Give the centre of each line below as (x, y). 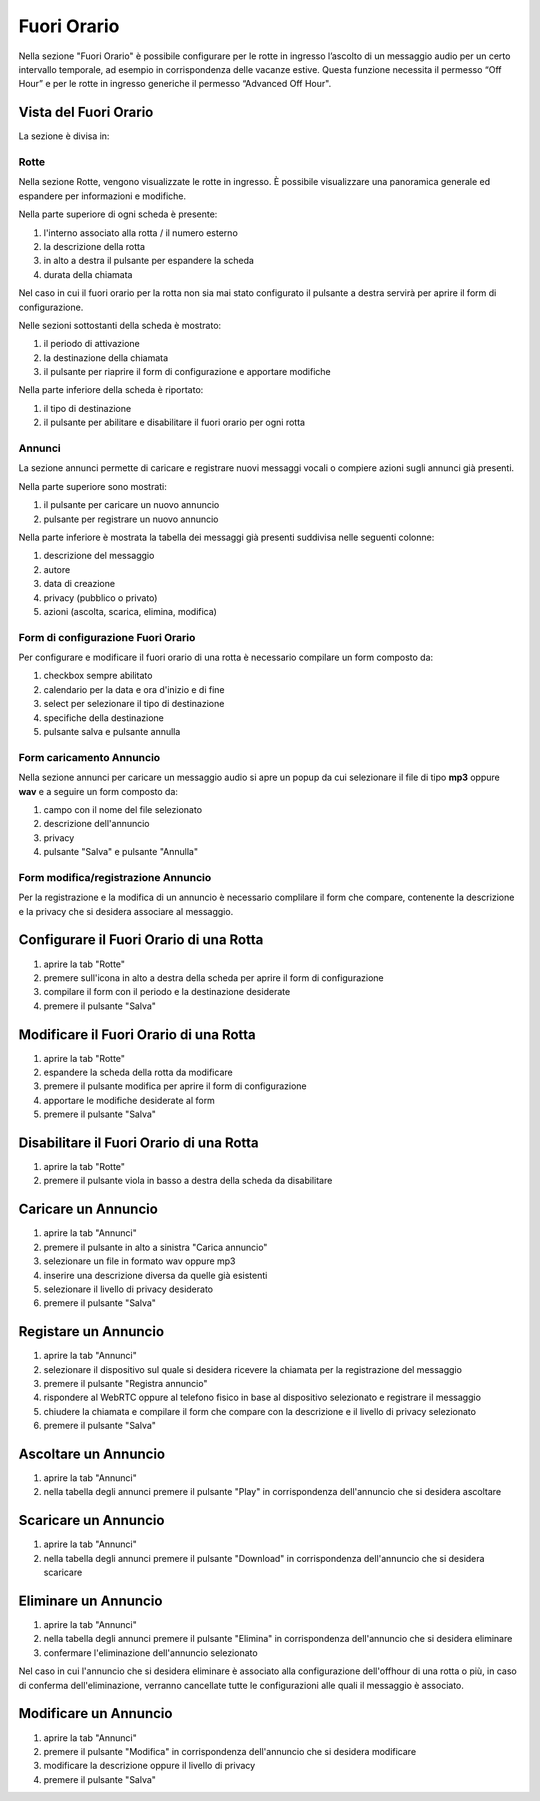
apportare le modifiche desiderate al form (129, 1100)
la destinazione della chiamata (106, 357)
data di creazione (79, 584)
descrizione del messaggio (99, 556)
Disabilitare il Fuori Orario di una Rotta (138, 1142)
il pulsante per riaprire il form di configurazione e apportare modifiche (187, 372)
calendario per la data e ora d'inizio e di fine (134, 689)
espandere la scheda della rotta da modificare (138, 1072)
